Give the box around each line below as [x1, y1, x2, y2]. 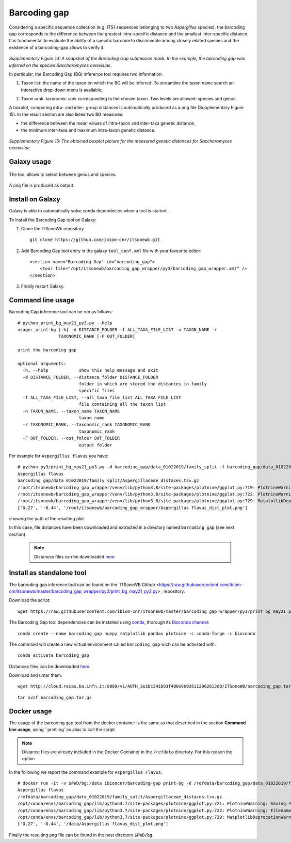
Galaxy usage [9, 158, 51, 166]
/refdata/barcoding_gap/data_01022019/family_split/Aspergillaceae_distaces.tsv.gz [17, 794, 223, 799]
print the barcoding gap [17, 347, 77, 353]
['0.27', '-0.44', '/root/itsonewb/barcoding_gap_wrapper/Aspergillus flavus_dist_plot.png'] [17, 505, 248, 510]
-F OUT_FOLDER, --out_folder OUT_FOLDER [22, 435, 120, 441]
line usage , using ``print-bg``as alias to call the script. [9, 727, 116, 732]
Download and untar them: [9, 672, 63, 678]
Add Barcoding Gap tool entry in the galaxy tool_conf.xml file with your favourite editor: [21, 248, 202, 254]
